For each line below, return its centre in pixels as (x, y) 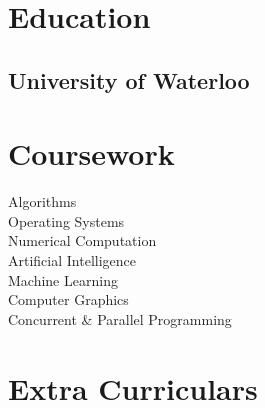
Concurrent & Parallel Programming (120, 318)
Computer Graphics (68, 299)
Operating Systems (66, 220)
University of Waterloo (129, 79)
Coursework (91, 153)
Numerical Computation (82, 240)
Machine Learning (63, 279)
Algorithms (42, 201)
